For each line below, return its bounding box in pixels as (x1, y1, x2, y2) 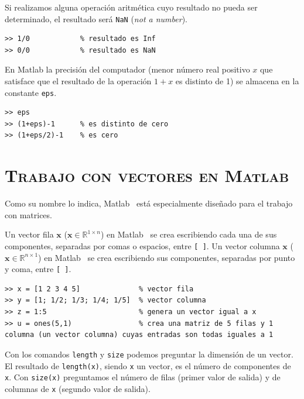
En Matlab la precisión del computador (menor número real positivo (5, 63, 250, 75)
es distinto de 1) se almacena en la (175, 75, 299, 87)
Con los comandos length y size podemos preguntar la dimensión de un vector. (5, 348, 293, 360)
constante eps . (5, 86, 57, 98)
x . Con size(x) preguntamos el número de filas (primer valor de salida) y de (5, 371, 281, 383)
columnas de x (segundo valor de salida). (5, 382, 151, 394)
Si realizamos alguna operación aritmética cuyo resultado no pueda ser (5, 1, 258, 13)
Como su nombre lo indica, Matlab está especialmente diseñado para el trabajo (5, 197, 293, 209)
